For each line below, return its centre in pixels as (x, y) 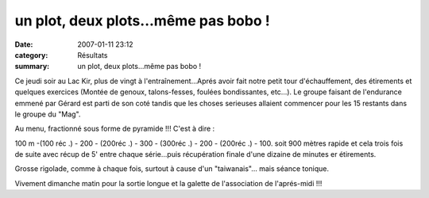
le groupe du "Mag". (48, 114)
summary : (32, 67)
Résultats (93, 55)
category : (31, 55)
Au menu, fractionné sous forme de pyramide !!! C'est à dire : (115, 129)
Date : (24, 44)
